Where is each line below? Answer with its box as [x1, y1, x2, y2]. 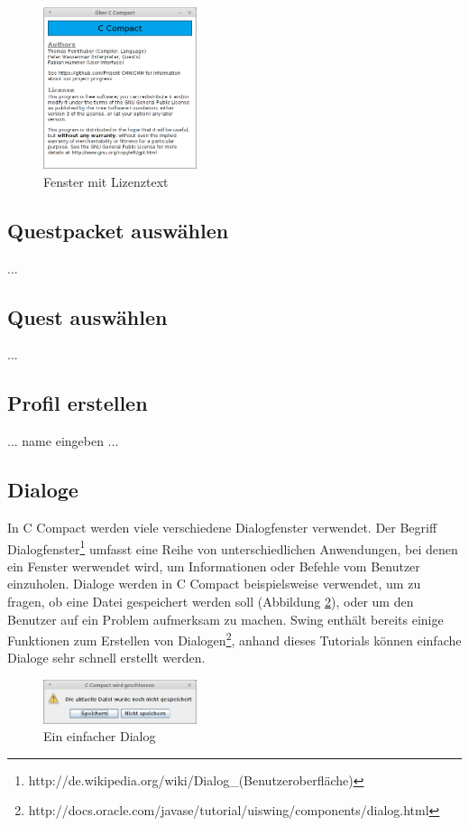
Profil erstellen [7, 389, 148, 417]
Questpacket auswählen [7, 216, 229, 244]
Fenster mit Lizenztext [43, 172, 169, 190]
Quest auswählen [7, 302, 168, 330]
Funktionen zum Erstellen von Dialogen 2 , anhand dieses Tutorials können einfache [7, 628, 462, 649]
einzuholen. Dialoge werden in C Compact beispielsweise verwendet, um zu [7, 574, 421, 593]
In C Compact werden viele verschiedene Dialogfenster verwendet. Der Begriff [7, 517, 437, 536]
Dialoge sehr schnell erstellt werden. [7, 648, 206, 667]
